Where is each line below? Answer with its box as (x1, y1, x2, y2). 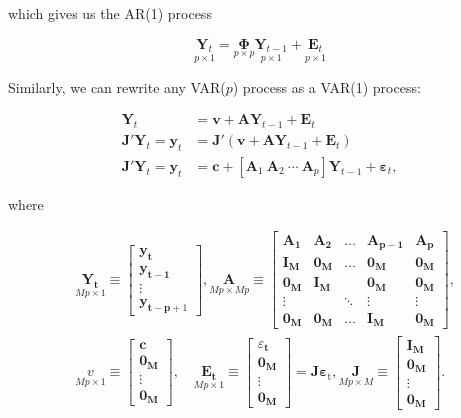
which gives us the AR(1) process (8, 3, 212, 23)
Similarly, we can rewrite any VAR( (8, 76, 226, 97)
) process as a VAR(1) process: (232, 76, 421, 97)
